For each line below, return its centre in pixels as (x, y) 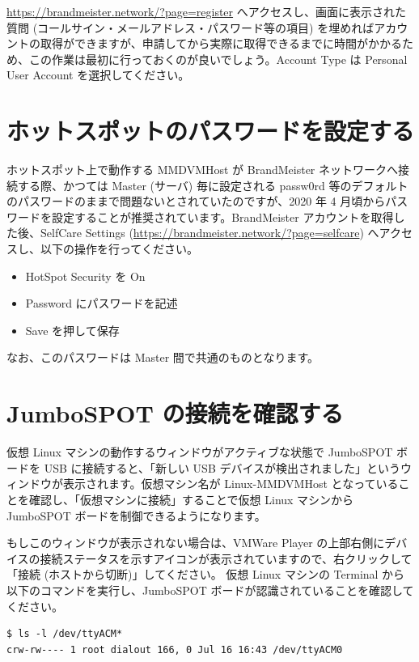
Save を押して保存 (72, 330)
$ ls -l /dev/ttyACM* (65, 634)
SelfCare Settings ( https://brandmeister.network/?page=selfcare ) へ (209, 233)
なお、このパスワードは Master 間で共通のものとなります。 (163, 357)
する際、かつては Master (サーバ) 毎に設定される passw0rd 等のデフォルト (213, 185)
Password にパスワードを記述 (102, 303)
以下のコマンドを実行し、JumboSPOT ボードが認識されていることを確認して (210, 590)
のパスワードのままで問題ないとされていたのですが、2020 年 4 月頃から (196, 201)
